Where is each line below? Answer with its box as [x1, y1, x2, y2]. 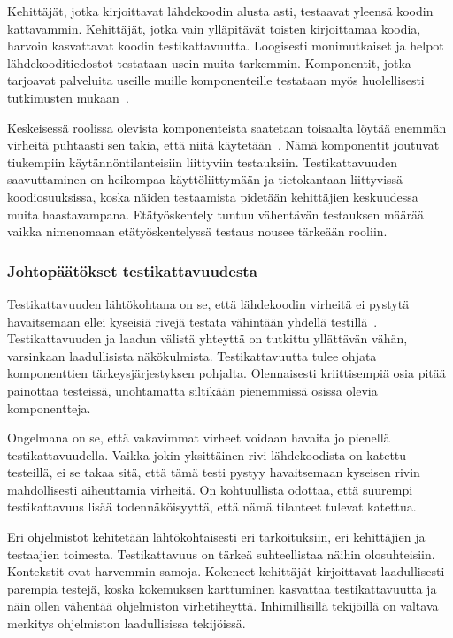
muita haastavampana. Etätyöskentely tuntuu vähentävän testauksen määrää [7, 204, 425, 223]
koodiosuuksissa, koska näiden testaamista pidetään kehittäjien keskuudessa [7, 187, 418, 205]
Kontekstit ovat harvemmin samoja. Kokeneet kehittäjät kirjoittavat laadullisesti [7, 562, 445, 580]
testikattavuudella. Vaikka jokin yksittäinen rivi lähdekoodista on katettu [7, 445, 407, 464]
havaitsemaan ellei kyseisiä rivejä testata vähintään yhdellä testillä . [7, 311, 378, 330]
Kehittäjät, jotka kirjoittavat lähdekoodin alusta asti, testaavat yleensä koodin [7, 2, 434, 19]
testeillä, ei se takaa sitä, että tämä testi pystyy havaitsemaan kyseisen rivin [7, 463, 420, 481]
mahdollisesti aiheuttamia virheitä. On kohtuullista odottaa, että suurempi [7, 480, 413, 498]
